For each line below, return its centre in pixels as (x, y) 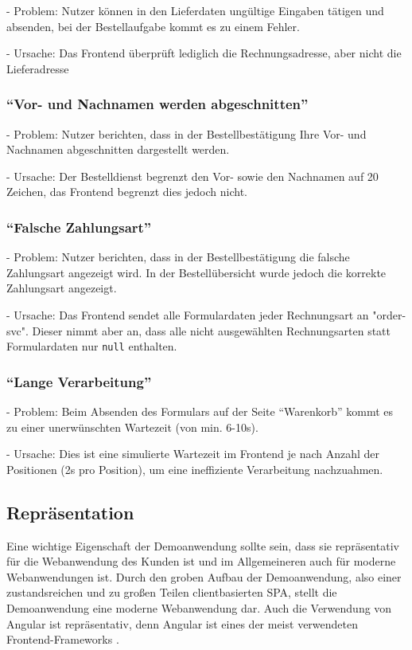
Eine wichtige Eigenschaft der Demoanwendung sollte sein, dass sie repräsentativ (203, 545)
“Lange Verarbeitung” (79, 381)
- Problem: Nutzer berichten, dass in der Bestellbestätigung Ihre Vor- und (187, 133)
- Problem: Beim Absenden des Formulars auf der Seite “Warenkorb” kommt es (200, 411)
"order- (389, 314)
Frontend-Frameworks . (63, 639)
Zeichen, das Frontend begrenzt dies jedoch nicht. (127, 192)
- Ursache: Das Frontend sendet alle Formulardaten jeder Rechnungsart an (188, 314)
